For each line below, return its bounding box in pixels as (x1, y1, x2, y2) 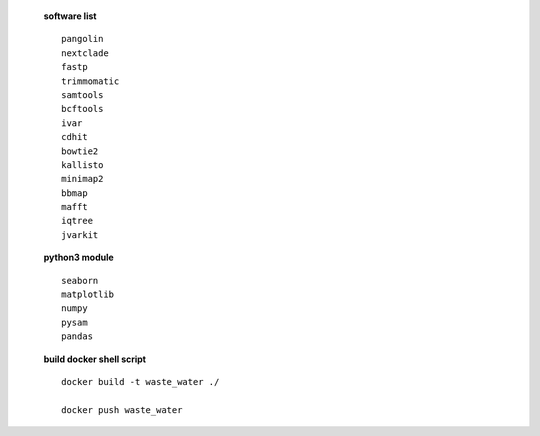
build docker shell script (43, 353, 147, 365)
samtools (61, 89, 104, 100)
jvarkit (61, 229, 99, 240)
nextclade (61, 47, 109, 59)
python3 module (43, 251, 114, 264)
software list (43, 10, 97, 22)
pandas (61, 331, 94, 342)
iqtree (61, 215, 94, 227)
